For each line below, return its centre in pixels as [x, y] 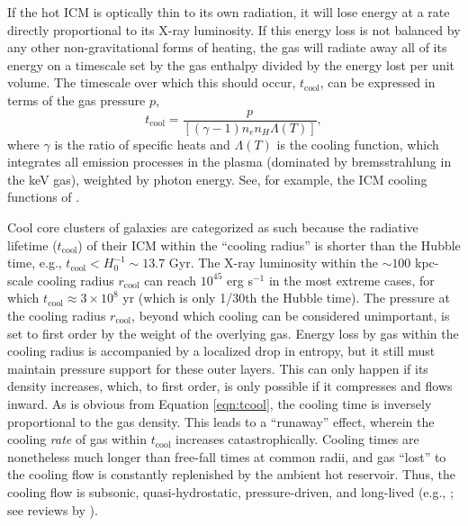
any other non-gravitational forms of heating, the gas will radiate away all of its [227, 47]
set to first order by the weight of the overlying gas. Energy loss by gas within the [233, 333]
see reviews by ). [53, 509]
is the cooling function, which [358, 144]
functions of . [44, 197]
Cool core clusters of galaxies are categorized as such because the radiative [213, 227]
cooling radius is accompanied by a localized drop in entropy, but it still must [221, 351]
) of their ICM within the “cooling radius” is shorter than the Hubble [269, 245]
